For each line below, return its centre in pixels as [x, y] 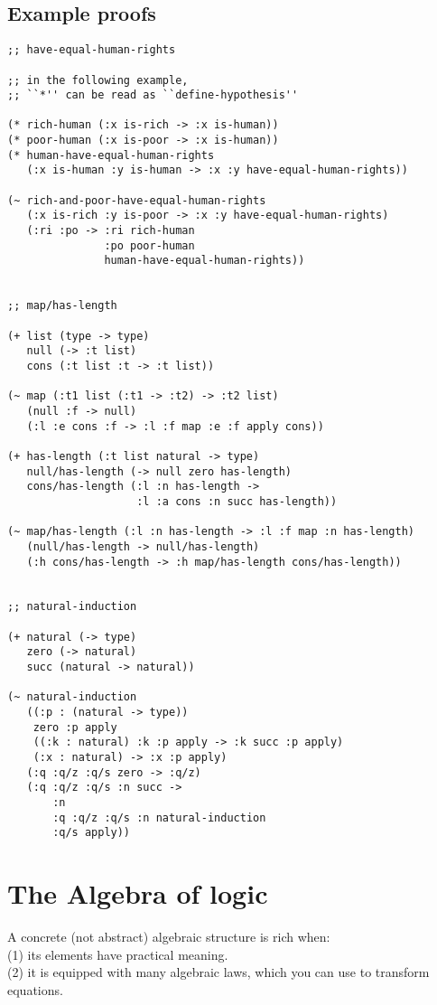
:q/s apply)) [92, 833]
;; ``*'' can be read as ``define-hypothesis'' [153, 95]
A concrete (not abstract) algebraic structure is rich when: [169, 937]
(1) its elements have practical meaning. [118, 954]
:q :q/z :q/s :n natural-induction [159, 817]
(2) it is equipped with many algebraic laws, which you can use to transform [218, 972]
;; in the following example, [98, 80]
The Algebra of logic [138, 893]
